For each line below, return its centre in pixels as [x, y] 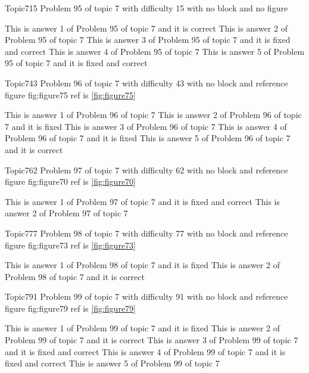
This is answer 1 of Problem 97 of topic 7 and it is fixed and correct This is [142, 201]
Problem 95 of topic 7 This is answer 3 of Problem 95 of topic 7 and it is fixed [148, 40]
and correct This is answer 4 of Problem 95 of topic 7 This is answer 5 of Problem [155, 51]
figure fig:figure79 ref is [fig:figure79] [70, 308]
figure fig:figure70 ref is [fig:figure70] [70, 181]
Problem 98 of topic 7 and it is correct [75, 276]
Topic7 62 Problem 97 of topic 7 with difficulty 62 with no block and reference [146, 170]
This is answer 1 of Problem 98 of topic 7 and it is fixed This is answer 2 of [143, 265]
